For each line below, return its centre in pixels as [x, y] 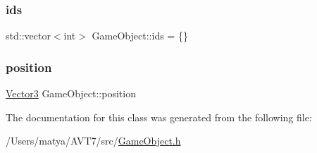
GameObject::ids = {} [140, 36]
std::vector [28, 36]
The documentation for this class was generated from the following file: [159, 117]
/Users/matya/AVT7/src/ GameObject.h [93, 141]
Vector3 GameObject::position [71, 93]
